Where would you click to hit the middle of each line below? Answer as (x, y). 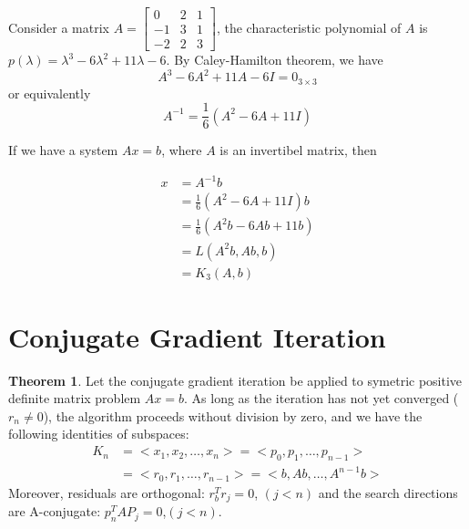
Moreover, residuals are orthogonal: (107, 492)
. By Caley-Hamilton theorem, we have (275, 60)
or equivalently (50, 93)
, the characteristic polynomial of (309, 27)
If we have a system (63, 150)
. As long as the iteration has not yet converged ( (321, 398)
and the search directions (388, 492)
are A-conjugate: (55, 511)
